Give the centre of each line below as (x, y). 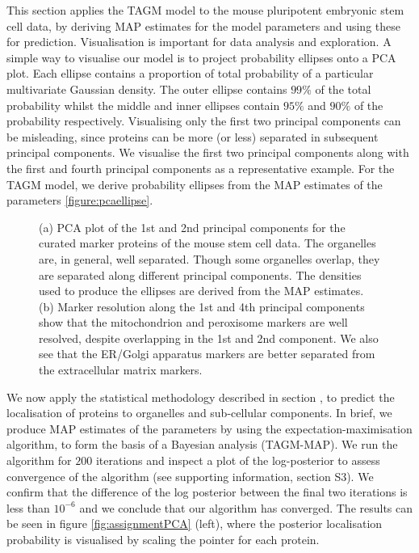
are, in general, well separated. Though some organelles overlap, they (209, 258)
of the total (343, 89)
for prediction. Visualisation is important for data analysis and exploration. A (199, 42)
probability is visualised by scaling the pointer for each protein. (163, 539)
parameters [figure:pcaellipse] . (80, 200)
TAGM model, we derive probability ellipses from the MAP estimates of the (195, 184)
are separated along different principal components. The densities (200, 274)
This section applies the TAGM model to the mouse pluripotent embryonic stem (205, 10)
